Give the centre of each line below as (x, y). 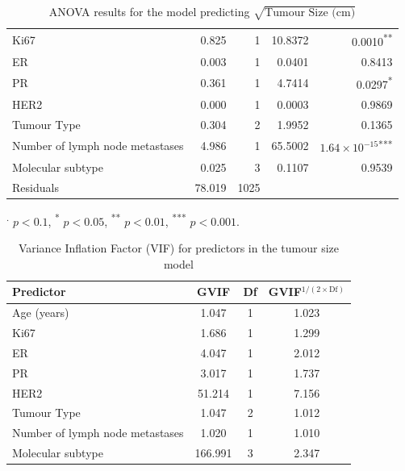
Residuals (35, 187)
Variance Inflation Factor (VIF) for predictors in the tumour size (178, 248)
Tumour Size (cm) (310, 13)
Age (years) (41, 313)
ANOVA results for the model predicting (149, 11)
